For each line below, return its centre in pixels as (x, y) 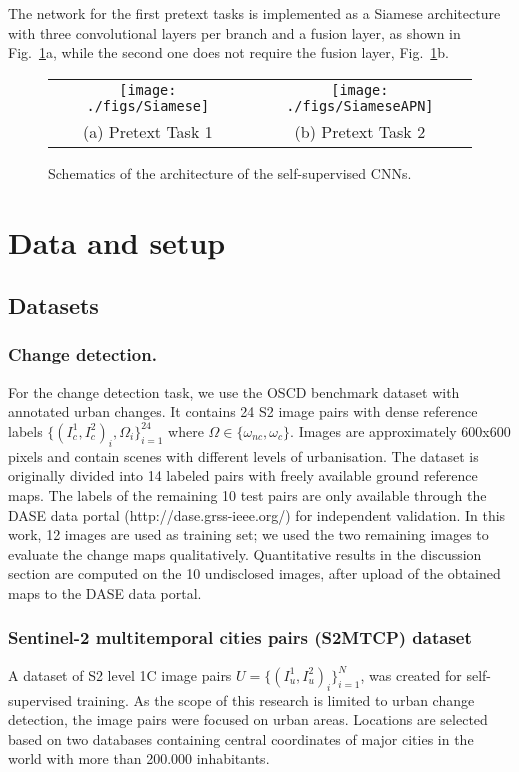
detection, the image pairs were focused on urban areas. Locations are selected (248, 719)
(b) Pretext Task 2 (360, 131)
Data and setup (117, 241)
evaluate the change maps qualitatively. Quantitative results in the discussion (245, 553)
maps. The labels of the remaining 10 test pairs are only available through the (247, 494)
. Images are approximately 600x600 (400, 430)
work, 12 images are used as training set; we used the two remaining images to (248, 534)
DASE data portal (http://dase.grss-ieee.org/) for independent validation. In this (257, 514)
